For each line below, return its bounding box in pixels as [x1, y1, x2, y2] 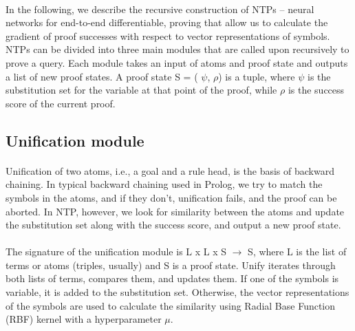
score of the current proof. [6, 96, 116, 110]
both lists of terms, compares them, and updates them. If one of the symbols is [6, 271, 339, 286]
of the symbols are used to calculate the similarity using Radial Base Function [6, 298, 336, 312]
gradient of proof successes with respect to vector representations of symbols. [6, 28, 330, 43]
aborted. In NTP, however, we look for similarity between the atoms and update [6, 204, 345, 218]
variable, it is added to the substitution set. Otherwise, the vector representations [6, 285, 349, 299]
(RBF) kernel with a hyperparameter [6, 312, 162, 326]
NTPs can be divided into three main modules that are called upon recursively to [6, 42, 349, 56]
